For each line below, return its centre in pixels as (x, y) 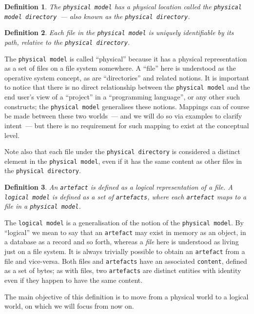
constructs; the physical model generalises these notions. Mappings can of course (127, 106)
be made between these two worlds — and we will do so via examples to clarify (123, 116)
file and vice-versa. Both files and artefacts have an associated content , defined (126, 261)
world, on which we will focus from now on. (69, 306)
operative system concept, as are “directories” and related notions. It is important (127, 77)
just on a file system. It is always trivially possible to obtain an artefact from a (125, 251)
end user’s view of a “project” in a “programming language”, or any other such (122, 97)
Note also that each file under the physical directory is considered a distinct (122, 151)
